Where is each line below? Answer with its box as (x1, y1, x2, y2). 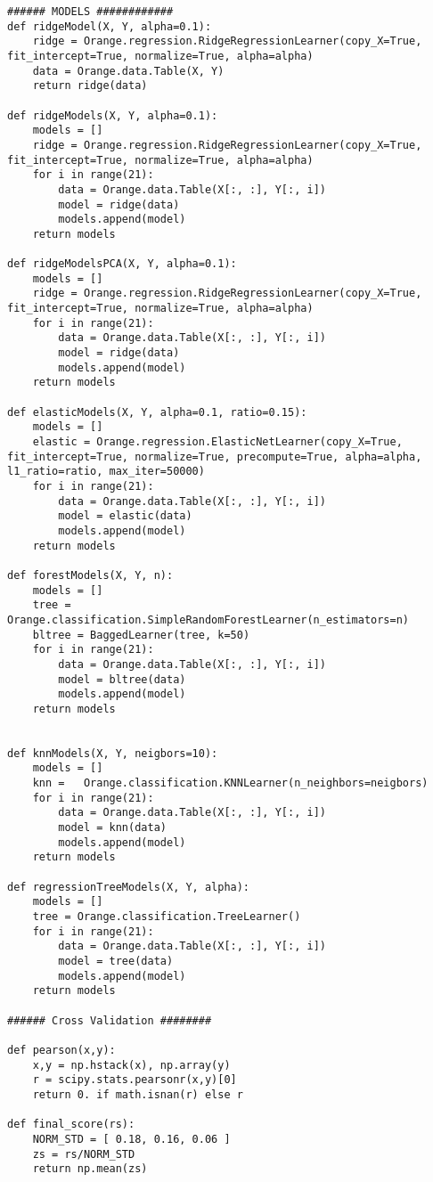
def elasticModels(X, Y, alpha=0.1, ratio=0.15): (7, 405, 307, 419)
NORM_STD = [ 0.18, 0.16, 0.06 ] (32, 1132, 231, 1145)
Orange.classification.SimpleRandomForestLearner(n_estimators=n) (7, 613, 410, 626)
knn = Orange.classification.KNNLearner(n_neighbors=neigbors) (32, 777, 429, 790)
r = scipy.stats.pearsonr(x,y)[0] (32, 1073, 237, 1087)
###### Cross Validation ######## (7, 1014, 212, 1027)
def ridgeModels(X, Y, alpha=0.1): (7, 109, 218, 122)
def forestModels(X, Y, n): (7, 568, 174, 582)
